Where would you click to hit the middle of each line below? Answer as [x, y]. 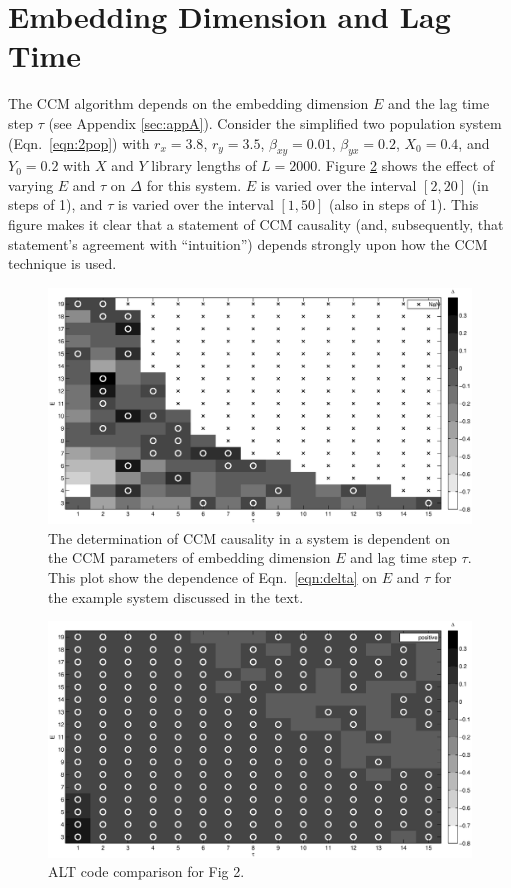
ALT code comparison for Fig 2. [146, 871]
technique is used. [62, 263]
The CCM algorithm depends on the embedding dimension [188, 103]
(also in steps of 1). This [404, 204]
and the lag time [438, 103]
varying [31, 184]
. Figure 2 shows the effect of [406, 165]
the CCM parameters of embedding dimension [189, 557]
